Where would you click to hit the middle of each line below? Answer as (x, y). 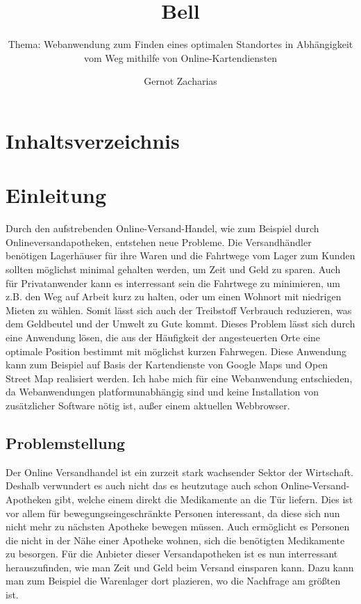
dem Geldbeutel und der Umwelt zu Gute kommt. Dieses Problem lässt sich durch (180, 324)
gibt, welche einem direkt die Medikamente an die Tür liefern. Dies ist (204, 499)
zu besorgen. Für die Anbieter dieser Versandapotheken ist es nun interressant (172, 554)
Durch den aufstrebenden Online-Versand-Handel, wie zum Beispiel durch (162, 228)
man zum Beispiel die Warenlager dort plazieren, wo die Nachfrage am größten (173, 581)
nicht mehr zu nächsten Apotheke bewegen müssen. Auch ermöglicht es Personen (178, 527)
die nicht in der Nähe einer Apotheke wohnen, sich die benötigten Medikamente (175, 540)
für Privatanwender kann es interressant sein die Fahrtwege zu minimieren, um (173, 283)
